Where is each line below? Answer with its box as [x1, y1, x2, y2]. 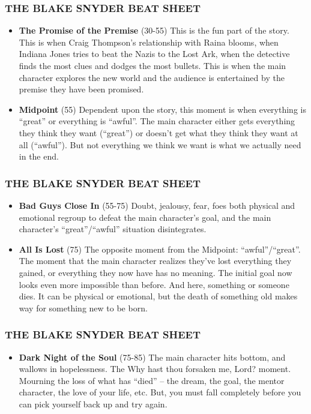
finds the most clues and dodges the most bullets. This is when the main [19, 59, 286, 71]
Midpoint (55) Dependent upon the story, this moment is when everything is [19, 103, 306, 115]
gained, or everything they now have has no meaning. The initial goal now [19, 266, 292, 278]
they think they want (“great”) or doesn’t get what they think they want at [19, 126, 298, 139]
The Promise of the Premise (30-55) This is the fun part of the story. [19, 24, 289, 37]
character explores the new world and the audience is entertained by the [19, 71, 285, 83]
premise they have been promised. [19, 83, 144, 95]
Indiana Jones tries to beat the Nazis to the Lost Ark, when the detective [19, 47, 290, 60]
